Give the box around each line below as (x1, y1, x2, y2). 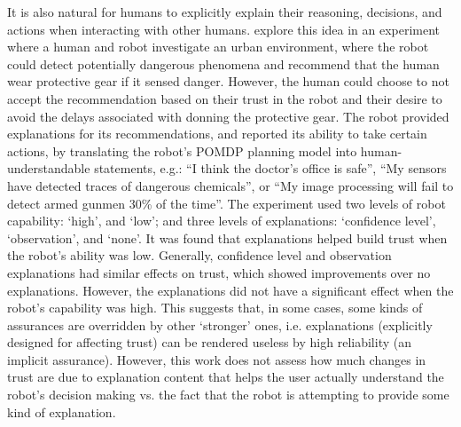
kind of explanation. (7, 402, 116, 421)
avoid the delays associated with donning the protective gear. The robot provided (7, 107, 449, 125)
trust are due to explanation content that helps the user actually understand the (7, 368, 444, 386)
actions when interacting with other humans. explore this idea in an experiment (7, 20, 441, 38)
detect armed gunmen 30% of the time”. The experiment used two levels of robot (7, 194, 446, 212)
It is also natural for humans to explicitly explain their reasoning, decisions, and (7, 3, 442, 20)
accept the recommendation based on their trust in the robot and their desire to (7, 89, 442, 107)
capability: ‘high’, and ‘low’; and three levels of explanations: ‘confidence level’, (7, 211, 436, 230)
